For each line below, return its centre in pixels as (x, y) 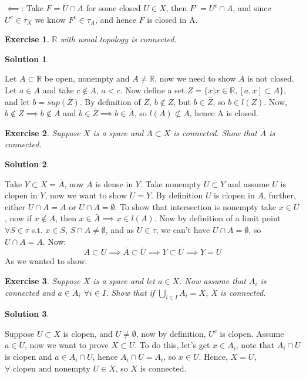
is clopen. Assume (252, 333)
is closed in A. (172, 19)
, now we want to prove (67, 345)
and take (58, 90)
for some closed (113, 8)
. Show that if (130, 292)
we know (50, 19)
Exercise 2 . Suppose (43, 132)
